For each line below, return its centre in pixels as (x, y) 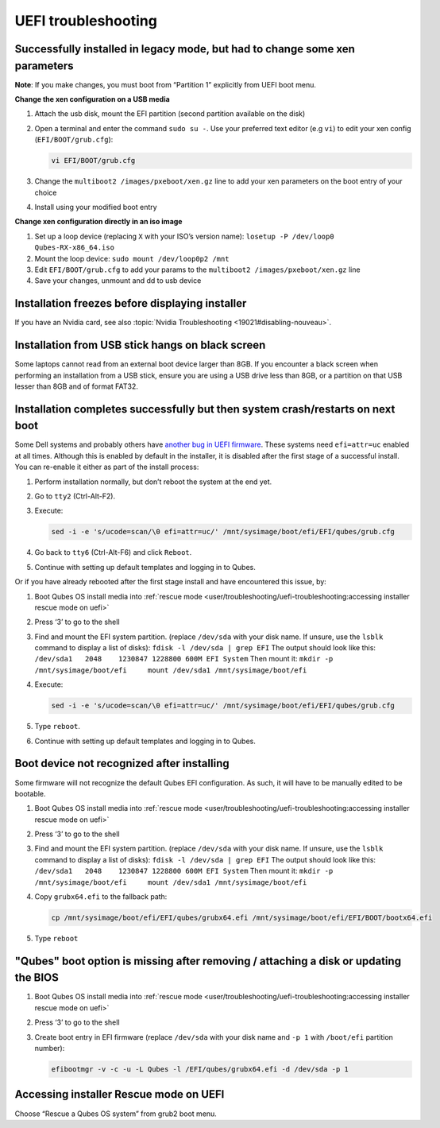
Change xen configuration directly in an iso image (98, 222)
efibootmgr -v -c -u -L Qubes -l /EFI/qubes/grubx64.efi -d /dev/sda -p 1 (200, 1070)
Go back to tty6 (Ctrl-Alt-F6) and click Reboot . (113, 552)
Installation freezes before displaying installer (131, 303)
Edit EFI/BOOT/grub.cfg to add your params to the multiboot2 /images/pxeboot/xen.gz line (197, 269)
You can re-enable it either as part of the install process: (107, 467)
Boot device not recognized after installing (122, 764)
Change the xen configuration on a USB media (92, 99)
